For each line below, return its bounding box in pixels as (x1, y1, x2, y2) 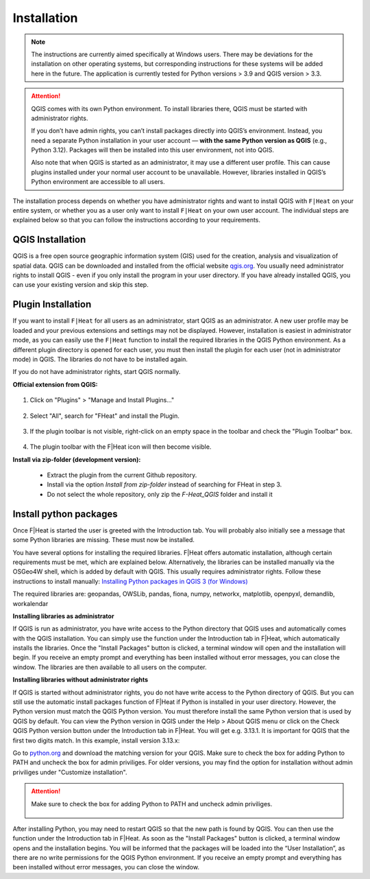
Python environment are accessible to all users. (31, 178, 166, 186)
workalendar (12, 599, 49, 607)
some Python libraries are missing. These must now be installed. (12, 536, 195, 544)
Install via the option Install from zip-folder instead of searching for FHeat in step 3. (47, 480, 282, 489)
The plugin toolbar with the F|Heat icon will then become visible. (29, 443, 212, 451)
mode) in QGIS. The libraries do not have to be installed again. (12, 355, 188, 363)
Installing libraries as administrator (12, 611, 114, 620)
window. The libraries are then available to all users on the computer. (12, 663, 207, 671)
